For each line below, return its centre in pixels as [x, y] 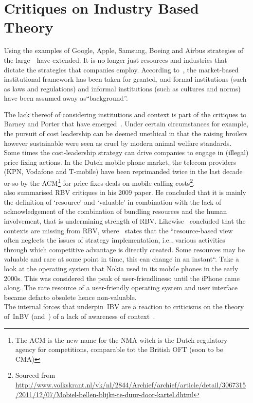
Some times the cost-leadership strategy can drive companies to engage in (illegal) [126, 152]
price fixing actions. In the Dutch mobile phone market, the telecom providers [120, 162]
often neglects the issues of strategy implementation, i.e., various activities [115, 240]
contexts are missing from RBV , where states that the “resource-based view [118, 230]
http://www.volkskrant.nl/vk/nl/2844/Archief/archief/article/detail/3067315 [131, 384]
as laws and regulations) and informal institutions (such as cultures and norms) [122, 88]
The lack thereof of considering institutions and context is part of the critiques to [125, 114]
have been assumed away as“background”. [66, 98]
